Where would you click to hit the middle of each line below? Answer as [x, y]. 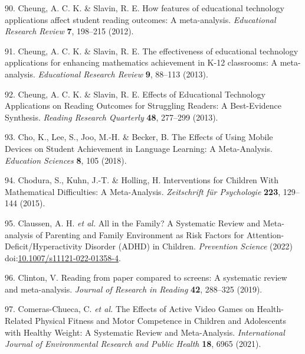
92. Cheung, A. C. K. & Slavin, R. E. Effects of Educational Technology [135, 94]
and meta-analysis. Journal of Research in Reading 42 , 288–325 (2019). [134, 289]
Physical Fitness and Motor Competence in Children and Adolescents [161, 321]
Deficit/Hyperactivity [44, 246]
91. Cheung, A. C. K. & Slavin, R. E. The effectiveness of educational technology [152, 51]
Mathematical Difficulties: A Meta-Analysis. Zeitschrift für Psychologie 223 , [143, 191]
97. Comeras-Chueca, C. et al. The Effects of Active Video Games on [129, 309]
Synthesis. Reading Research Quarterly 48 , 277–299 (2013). [111, 117]
